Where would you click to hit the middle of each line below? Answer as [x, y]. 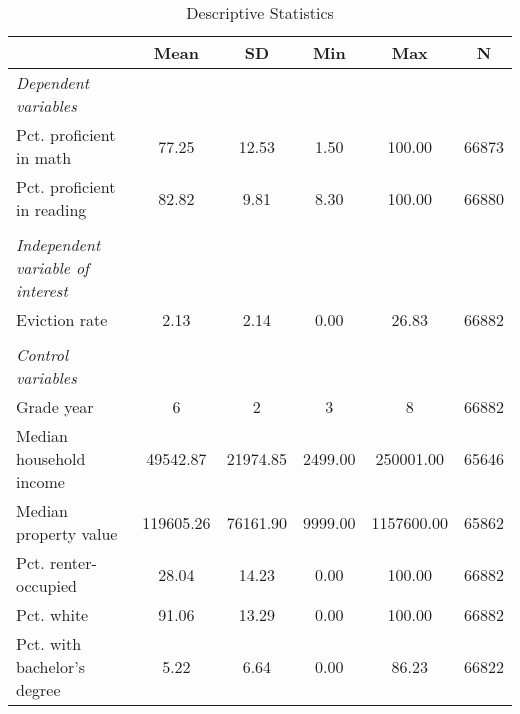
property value [67, 533]
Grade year [55, 406]
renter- [73, 562]
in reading [51, 209]
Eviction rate [62, 319]
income [40, 481]
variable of [53, 267]
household [51, 458]
